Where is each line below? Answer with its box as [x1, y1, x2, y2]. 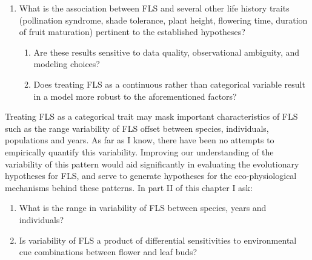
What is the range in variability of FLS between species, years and [19, 201, 267, 214]
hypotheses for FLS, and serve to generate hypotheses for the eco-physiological [5, 169, 297, 182]
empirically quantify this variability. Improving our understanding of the [5, 145, 274, 158]
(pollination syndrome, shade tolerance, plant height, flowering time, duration [19, 13, 308, 26]
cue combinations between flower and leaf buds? [19, 245, 197, 258]
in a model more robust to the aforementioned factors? [33, 89, 237, 102]
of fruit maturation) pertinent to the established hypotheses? [19, 25, 245, 38]
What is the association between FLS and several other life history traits [19, 2, 290, 14]
